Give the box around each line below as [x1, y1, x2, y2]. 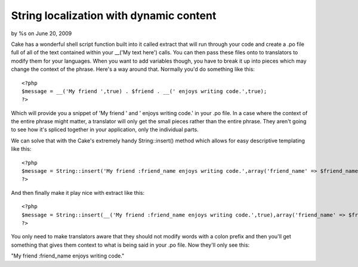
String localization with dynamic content [11, 9, 217, 22]
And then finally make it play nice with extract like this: [11, 189, 145, 196]
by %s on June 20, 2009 [11, 30, 72, 37]
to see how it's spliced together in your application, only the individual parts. [11, 126, 199, 133]
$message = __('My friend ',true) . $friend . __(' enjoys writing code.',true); [21, 88, 267, 95]
